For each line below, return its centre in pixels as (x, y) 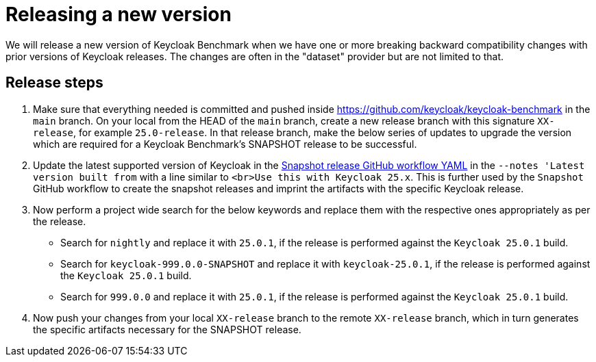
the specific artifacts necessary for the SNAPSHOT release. (167, 329)
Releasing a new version (119, 14)
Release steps (54, 83)
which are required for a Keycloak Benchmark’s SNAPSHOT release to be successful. (225, 144)
